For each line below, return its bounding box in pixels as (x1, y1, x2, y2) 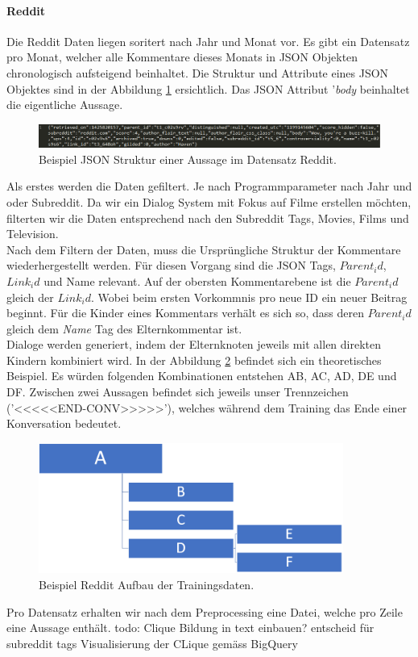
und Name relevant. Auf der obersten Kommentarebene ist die (43, 272, 351, 289)
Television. (6, 225, 59, 242)
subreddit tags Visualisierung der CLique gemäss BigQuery (6, 634, 298, 651)
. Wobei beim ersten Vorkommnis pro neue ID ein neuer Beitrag (90, 288, 408, 305)
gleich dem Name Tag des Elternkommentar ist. (6, 320, 242, 337)
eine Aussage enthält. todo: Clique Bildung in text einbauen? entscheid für (6, 619, 375, 636)
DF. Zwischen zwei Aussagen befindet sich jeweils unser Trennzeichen (6, 383, 349, 400)
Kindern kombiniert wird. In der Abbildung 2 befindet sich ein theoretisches (6, 351, 382, 368)
